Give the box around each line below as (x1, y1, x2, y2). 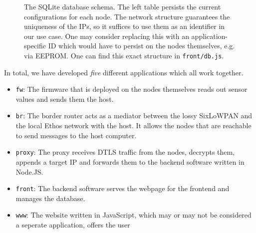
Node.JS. (15, 166, 43, 177)
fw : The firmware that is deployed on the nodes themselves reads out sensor (15, 84, 248, 94)
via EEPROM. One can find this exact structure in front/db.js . (24, 50, 224, 60)
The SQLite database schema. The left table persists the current (24, 1, 221, 11)
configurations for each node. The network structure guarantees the (24, 11, 230, 21)
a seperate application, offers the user (15, 220, 130, 230)
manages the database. (15, 193, 85, 203)
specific (24, 40, 46, 51)
